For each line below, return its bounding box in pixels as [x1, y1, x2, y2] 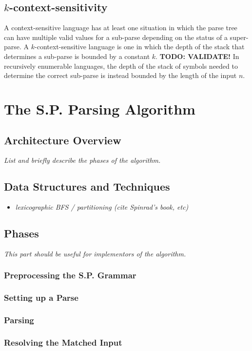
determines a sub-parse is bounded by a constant [4, 51, 150, 61]
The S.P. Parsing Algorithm [4, 98, 195, 118]
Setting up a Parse [4, 292, 78, 304]
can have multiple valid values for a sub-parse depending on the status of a [4, 32, 228, 42]
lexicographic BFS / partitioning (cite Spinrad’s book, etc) [15, 202, 189, 212]
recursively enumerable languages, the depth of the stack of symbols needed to [4, 60, 238, 71]
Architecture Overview [4, 132, 121, 147]
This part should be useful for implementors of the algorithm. [4, 248, 186, 258]
